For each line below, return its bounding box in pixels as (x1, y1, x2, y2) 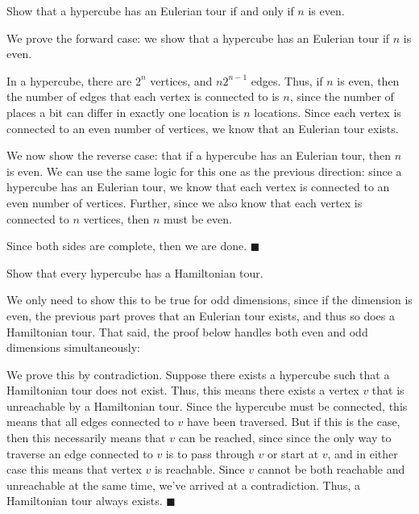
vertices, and (150, 72, 213, 89)
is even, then (337, 72, 400, 89)
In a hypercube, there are (6, 72, 132, 89)
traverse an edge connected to (6, 445, 153, 462)
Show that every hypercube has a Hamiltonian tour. (6, 264, 263, 281)
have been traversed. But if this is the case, (186, 413, 400, 430)
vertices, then (83, 210, 150, 227)
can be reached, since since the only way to (178, 429, 392, 446)
